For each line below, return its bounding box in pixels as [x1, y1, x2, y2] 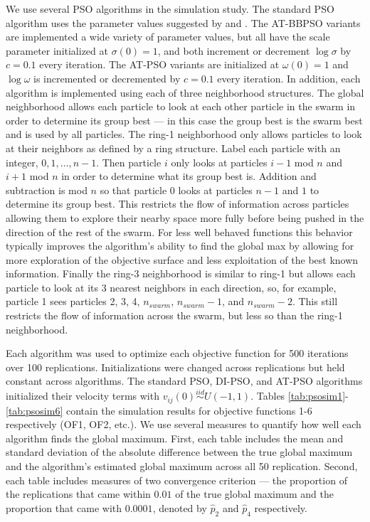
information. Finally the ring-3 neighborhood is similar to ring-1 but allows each [6, 266, 356, 281]
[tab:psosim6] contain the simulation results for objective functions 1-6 [6, 403, 312, 417]
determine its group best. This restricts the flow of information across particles [6, 196, 349, 211]
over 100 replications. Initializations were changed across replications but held [6, 359, 345, 374]
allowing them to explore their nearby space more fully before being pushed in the [6, 210, 364, 225]
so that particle [100, 182, 167, 197]
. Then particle [96, 154, 162, 169]
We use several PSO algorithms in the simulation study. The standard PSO [6, 1, 334, 16]
